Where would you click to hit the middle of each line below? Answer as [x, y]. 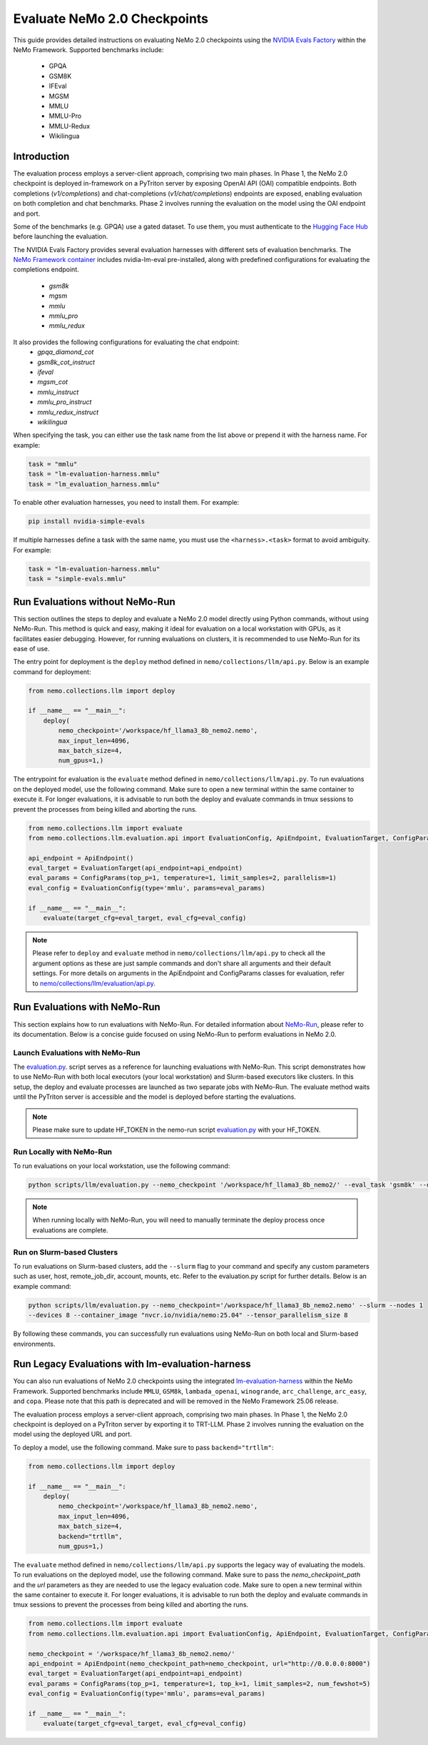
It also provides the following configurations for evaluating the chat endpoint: [126, 342]
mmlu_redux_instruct [68, 412]
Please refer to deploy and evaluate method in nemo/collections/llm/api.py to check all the [179, 953]
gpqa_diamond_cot [66, 352]
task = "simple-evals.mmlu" [77, 579]
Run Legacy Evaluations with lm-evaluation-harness [132, 1364]
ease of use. [31, 648]
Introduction [41, 156]
